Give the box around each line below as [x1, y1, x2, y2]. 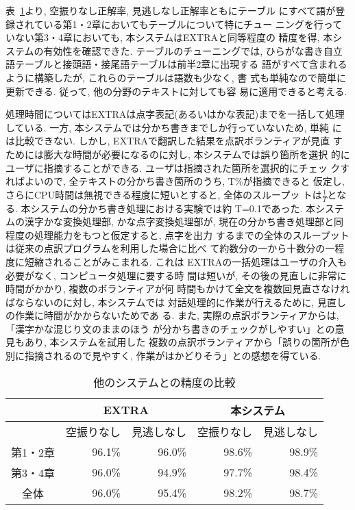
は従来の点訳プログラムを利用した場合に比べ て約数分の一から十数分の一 [5, 241, 335, 255]
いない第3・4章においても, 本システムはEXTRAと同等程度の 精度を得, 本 [5, 30, 333, 44]
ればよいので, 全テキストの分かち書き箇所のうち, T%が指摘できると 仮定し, [5, 174, 345, 188]
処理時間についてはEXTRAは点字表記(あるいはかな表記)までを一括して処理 [5, 107, 345, 121]
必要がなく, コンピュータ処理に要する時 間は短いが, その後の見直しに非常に [5, 268, 347, 282]
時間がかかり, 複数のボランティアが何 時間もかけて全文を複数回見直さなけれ [5, 281, 350, 296]
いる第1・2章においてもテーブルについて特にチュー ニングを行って [43, 16, 343, 31]
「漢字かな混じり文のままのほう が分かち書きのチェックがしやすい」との [5, 321, 335, 335]
